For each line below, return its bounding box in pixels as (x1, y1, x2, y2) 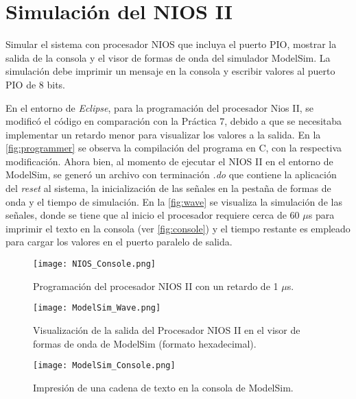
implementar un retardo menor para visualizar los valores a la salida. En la (5, 127, 321, 141)
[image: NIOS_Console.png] (33, 259, 156, 269)
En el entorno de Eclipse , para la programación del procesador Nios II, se (5, 100, 314, 114)
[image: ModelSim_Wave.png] (33, 303, 161, 313)
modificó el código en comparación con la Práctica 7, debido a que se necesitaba (5, 114, 342, 128)
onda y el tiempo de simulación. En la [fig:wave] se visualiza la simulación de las (5, 194, 342, 208)
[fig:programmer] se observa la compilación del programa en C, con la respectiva (5, 141, 342, 155)
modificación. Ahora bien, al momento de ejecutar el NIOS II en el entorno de (5, 154, 333, 168)
